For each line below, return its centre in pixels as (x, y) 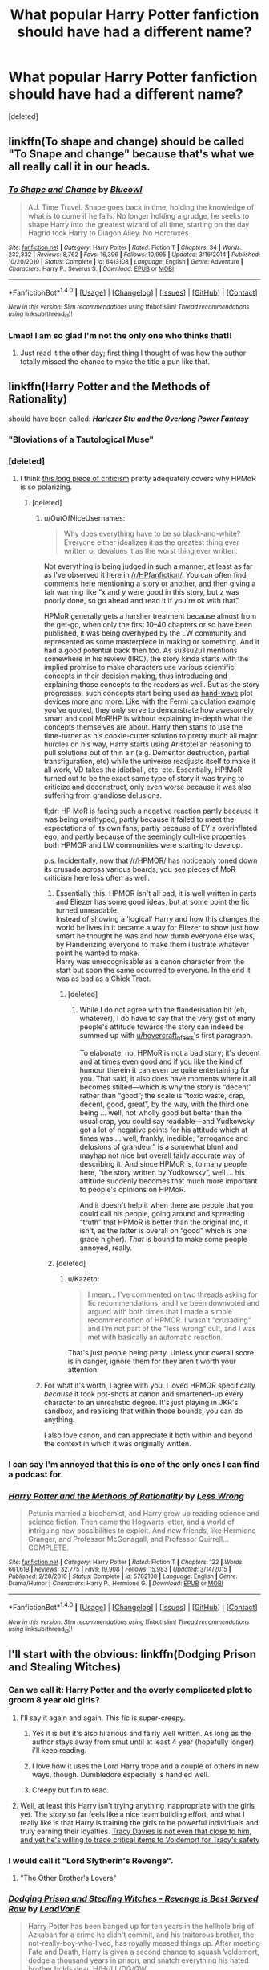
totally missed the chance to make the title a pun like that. (115, 361)
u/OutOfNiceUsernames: (84, 518)
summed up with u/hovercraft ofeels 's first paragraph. (166, 1036)
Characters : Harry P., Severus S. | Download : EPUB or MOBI (91, 268)
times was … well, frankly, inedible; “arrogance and (164, 1138)
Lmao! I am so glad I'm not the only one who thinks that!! (120, 335)
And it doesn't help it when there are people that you (167, 1205)
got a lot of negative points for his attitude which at (164, 1130)
